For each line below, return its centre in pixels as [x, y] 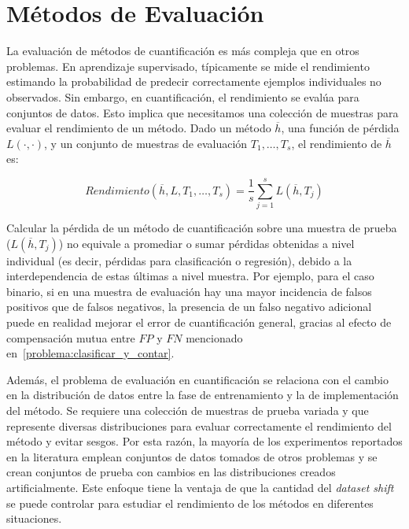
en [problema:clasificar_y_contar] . [90, 353]
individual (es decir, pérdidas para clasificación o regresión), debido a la [179, 260]
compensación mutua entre [71, 337]
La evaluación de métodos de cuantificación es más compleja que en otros [183, 51]
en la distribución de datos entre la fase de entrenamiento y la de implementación [203, 395]
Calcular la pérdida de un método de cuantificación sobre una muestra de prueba [202, 228]
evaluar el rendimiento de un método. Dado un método [139, 128]
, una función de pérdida [340, 128]
